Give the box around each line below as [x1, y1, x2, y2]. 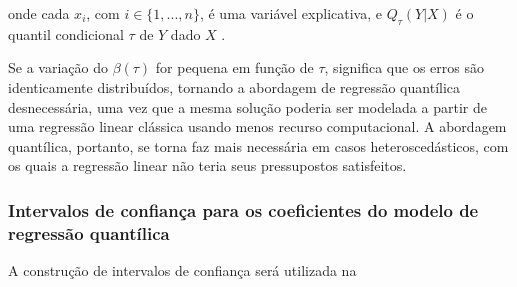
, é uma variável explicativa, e [199, 3, 382, 23]
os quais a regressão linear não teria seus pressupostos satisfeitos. [8, 155, 407, 176]
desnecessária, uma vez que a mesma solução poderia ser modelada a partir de [8, 96, 487, 117]
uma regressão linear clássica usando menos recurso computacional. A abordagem [8, 116, 507, 137]
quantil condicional [8, 23, 124, 44]
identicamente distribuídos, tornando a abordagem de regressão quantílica [8, 76, 461, 97]
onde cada [8, 3, 70, 23]
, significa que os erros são [324, 57, 484, 78]
